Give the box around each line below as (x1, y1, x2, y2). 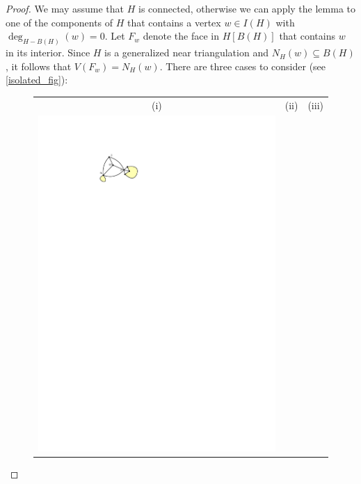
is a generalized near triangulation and (104, 45, 268, 60)
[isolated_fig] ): (6, 72, 68, 87)
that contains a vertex (127, 15, 221, 29)
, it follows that (6, 58, 72, 73)
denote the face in (143, 29, 220, 43)
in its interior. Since (6, 45, 90, 60)
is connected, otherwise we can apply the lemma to (138, 1, 356, 15)
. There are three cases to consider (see (159, 58, 326, 73)
